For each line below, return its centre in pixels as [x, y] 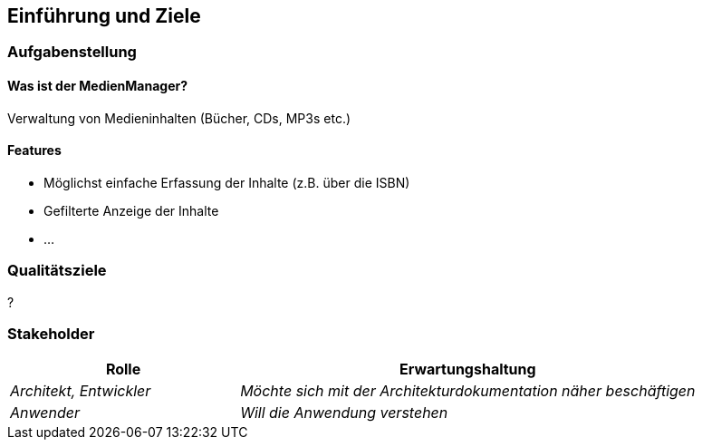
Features [34, 151]
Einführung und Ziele [104, 16]
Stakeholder [51, 333]
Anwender [45, 413]
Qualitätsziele [57, 271]
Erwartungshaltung [468, 369]
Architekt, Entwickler [81, 391]
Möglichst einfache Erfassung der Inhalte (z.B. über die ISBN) [227, 182]
